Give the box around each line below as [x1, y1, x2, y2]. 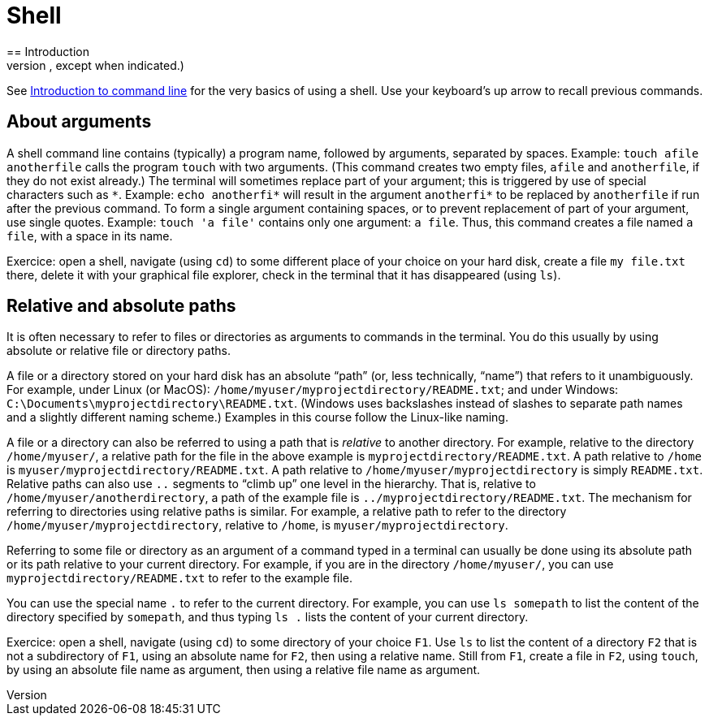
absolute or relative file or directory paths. [6, 344, 231, 358]
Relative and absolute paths [6, 296, 236, 317]
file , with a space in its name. [6, 228, 173, 243]
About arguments [6, 111, 152, 132]
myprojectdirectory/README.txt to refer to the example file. [6, 571, 353, 586]
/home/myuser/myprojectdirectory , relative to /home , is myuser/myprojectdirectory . [6, 518, 508, 533]
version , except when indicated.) [6, 58, 184, 72]
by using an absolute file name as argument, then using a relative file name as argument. [6, 663, 481, 677]
